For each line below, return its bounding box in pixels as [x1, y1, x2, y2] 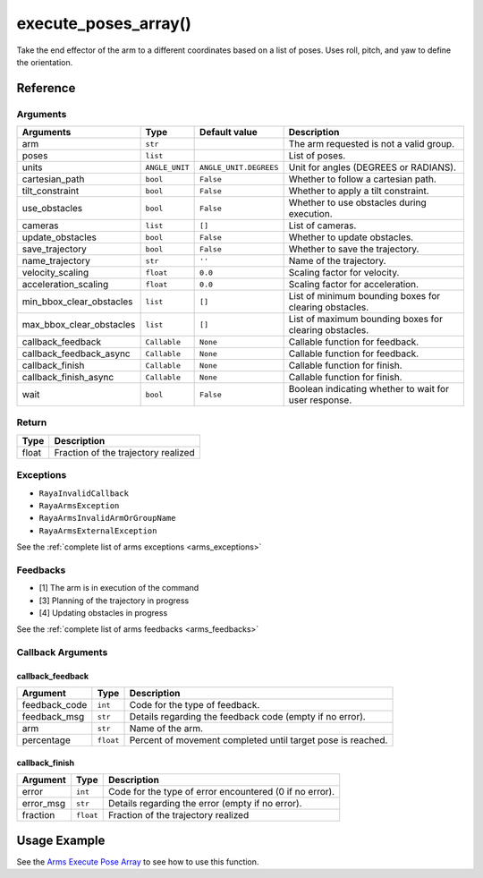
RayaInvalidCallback [38, 488, 130, 499]
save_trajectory [21, 243, 87, 255]
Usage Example [16, 832, 106, 848]
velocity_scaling [21, 267, 89, 279]
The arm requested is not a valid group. [288, 138, 455, 150]
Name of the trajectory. [288, 255, 386, 268]
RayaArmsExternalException [38, 525, 157, 536]
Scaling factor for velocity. [288, 267, 400, 279]
